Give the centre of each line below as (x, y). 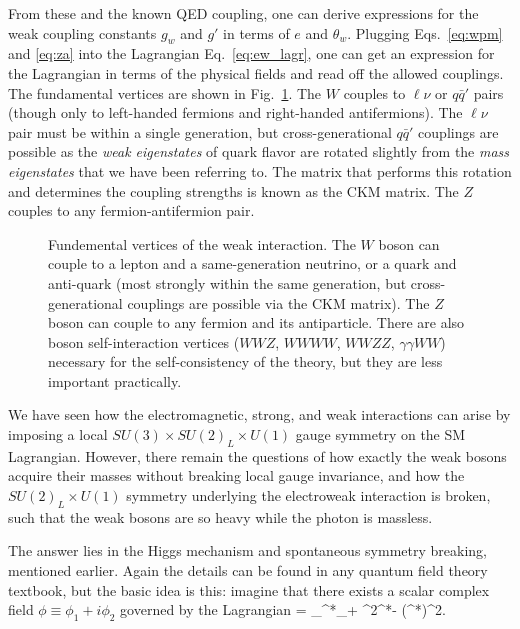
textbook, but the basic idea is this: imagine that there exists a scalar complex (249, 589)
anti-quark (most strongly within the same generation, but (227, 282)
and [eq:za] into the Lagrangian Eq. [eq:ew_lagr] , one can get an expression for (251, 53)
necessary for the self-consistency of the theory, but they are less (245, 361)
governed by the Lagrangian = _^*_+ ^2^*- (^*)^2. (283, 609)
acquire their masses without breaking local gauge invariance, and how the (236, 475)
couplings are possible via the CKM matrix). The (278, 302)
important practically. (115, 380)
